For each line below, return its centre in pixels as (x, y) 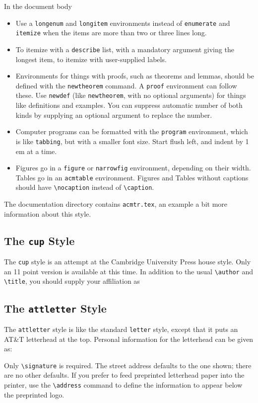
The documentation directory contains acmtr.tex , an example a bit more (116, 204)
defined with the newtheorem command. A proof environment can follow (126, 85)
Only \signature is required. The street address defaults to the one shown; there (128, 365)
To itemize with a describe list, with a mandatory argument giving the (125, 49)
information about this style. (48, 213)
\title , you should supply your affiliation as (72, 281)
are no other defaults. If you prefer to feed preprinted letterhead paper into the (124, 375)
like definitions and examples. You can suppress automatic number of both (129, 105)
